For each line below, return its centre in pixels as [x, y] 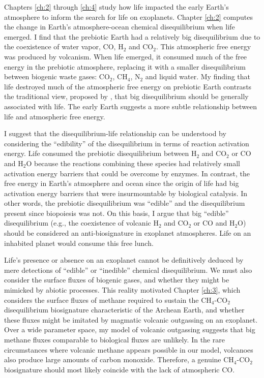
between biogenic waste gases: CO [57, 76]
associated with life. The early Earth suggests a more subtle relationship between [131, 106]
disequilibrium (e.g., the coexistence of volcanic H [81, 223]
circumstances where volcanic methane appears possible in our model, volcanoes [129, 349]
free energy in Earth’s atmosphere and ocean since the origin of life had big [122, 183]
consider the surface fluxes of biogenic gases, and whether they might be [117, 280]
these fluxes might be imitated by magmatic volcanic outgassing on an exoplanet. [131, 319]
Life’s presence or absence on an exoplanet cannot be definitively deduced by [124, 260]
